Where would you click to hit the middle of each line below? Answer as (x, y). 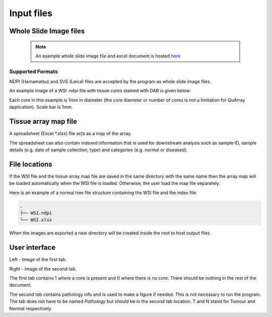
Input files (31, 13)
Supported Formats (33, 72)
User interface (32, 248)
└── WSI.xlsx (36, 220)
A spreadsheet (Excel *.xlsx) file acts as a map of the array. (71, 134)
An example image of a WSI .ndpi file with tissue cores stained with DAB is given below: (100, 91)
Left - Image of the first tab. (38, 260)
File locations (31, 164)
